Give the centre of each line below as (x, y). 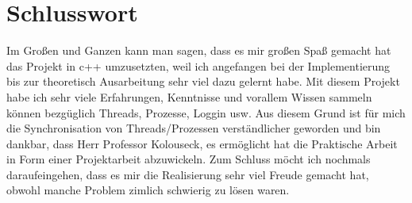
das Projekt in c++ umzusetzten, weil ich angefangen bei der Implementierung (198, 65)
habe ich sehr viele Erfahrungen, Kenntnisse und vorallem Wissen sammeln (189, 96)
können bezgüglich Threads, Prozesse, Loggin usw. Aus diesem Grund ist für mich (206, 112)
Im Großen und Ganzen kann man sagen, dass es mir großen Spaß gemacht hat (199, 50)
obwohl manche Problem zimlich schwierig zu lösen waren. (148, 190)
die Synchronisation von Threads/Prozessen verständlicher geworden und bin (194, 128)
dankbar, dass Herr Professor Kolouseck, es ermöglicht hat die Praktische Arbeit (202, 143)
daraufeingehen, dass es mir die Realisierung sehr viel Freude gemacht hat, (188, 174)
